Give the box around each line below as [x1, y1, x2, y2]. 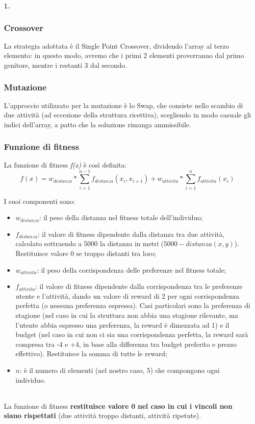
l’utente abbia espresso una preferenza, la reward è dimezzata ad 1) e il [15, 319, 229, 330]
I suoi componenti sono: [4, 196, 76, 206]
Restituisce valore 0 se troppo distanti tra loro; [15, 248, 156, 258]
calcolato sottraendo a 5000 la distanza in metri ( [15, 238, 164, 249]
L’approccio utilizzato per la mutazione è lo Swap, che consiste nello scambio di [4, 100, 243, 110]
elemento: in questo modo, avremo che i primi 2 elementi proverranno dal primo [4, 50, 244, 60]
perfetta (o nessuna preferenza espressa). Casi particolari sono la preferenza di [15, 300, 251, 311]
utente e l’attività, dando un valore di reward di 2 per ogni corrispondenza [15, 290, 239, 301]
